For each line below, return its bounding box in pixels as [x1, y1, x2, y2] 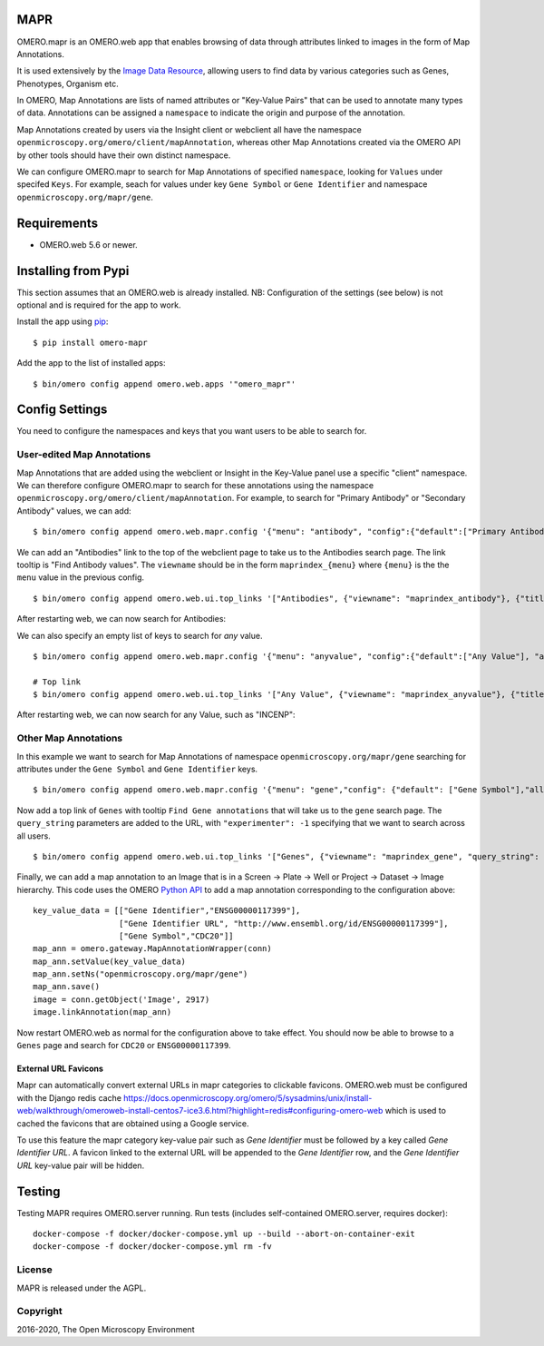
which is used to [384, 1105, 446, 1116]
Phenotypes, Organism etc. [16, 78, 119, 89]
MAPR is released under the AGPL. [16, 1282, 147, 1293]
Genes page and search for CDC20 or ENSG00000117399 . [16, 1040, 231, 1051]
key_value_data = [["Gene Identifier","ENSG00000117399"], [33, 906, 301, 916]
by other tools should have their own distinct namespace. [16, 150, 231, 161]
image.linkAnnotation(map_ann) [33, 1007, 172, 1017]
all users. [16, 830, 52, 841]
